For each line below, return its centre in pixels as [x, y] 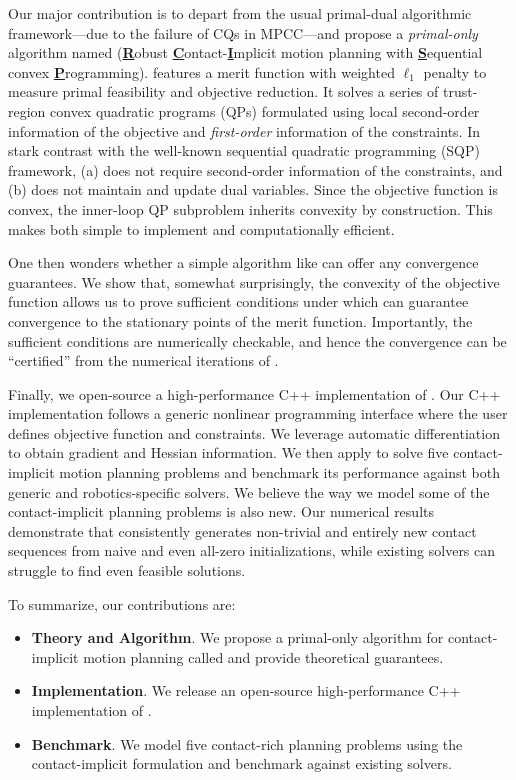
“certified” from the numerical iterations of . [143, 360]
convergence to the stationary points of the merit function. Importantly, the [240, 320]
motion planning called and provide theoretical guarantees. [263, 656]
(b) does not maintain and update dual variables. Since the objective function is [253, 189]
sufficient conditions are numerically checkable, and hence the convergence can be [257, 340]
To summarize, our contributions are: [122, 603]
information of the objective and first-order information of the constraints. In [244, 130]
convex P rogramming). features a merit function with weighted [201, 71]
